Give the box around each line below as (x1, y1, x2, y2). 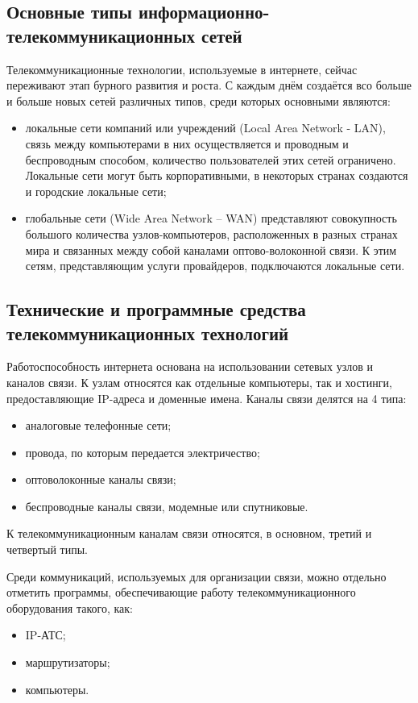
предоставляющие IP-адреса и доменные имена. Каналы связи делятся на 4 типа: (6, 389, 407, 406)
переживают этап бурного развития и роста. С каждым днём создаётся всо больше (6, 77, 412, 94)
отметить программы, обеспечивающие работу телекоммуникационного (6, 584, 356, 601)
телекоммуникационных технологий (6, 320, 289, 345)
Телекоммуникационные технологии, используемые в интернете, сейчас (6, 60, 358, 77)
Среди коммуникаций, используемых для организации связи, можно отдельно (6, 568, 387, 584)
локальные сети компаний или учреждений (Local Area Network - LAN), (25, 119, 386, 136)
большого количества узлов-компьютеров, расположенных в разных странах (25, 225, 398, 242)
